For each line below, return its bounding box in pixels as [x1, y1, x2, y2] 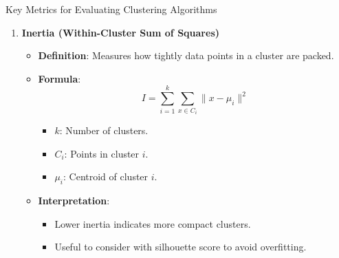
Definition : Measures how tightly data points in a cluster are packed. [38, 48, 334, 63]
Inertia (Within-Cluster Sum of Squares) [21, 25, 219, 39]
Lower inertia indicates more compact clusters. [54, 216, 251, 230]
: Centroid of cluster [63, 169, 149, 184]
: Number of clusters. [59, 123, 149, 138]
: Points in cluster [64, 146, 140, 160]
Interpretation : [38, 193, 110, 208]
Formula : [38, 71, 81, 85]
